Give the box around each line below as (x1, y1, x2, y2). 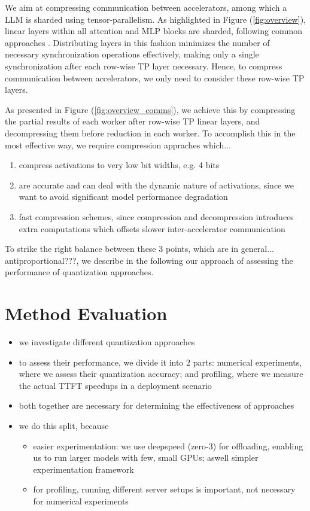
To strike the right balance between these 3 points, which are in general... (5, 242, 274, 255)
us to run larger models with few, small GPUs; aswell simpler (33, 451, 259, 464)
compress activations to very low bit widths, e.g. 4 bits (19, 159, 220, 171)
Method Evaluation (5, 301, 168, 326)
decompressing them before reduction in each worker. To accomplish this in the (5, 126, 296, 139)
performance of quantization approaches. (5, 266, 154, 278)
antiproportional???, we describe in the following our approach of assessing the (5, 254, 293, 266)
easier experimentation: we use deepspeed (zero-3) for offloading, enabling (33, 439, 303, 452)
